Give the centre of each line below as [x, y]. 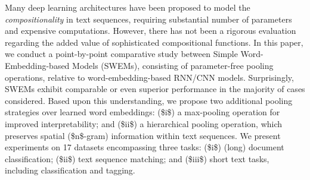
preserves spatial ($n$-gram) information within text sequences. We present [143, 135]
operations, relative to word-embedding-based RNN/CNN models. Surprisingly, [149, 77]
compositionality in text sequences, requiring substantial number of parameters [148, 19]
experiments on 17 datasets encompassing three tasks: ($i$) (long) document [145, 147]
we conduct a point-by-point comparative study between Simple [121, 54]
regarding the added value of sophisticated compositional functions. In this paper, [154, 42]
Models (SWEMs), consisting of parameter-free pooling [173, 65]
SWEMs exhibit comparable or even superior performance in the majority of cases [155, 89]
